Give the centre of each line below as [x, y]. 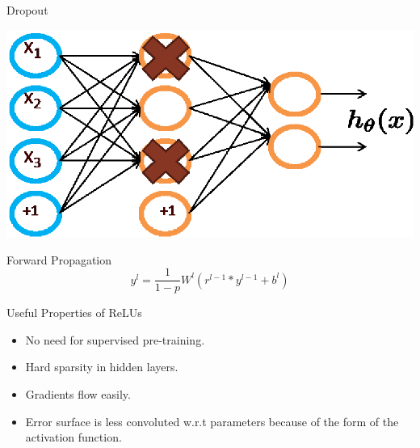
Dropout [27, 10]
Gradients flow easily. [78, 393]
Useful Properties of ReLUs [74, 313]
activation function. [73, 437]
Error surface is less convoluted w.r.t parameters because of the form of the [212, 421]
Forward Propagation [59, 259]
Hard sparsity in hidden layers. [102, 367]
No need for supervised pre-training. [115, 339]
